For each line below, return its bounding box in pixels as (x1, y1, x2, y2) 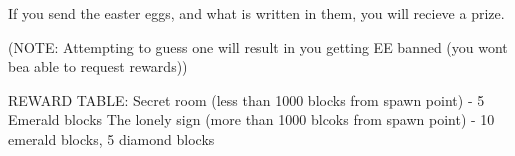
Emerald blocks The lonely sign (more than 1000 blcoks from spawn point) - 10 (8, 109, 495, 130)
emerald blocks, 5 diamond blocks (8, 128, 215, 149)
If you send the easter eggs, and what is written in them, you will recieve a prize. (8, 3, 505, 23)
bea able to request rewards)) (8, 56, 188, 77)
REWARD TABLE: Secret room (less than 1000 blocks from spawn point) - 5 (8, 89, 485, 110)
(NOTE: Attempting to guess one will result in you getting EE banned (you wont (8, 36, 508, 57)
